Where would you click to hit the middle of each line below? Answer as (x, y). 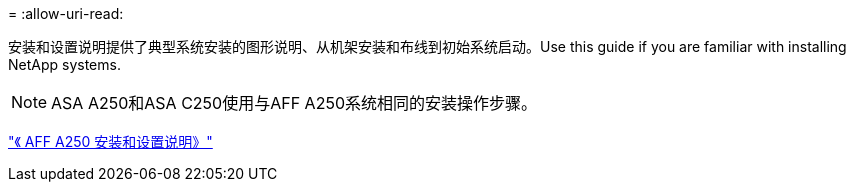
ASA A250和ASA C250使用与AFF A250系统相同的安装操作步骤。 (294, 103)
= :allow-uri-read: (66, 13)
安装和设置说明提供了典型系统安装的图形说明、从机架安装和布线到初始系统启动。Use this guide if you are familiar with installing (427, 46)
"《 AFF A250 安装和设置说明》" (110, 141)
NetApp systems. (64, 64)
